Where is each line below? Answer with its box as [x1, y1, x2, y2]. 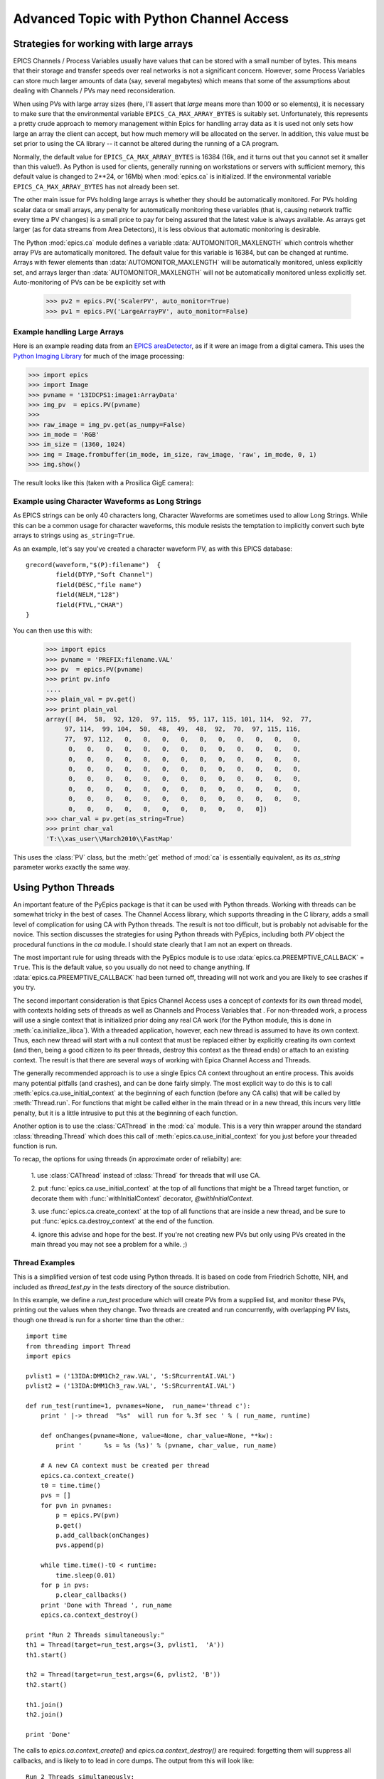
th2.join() [26, 1711, 64, 1719]
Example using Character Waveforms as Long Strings [13, 497, 202, 507]
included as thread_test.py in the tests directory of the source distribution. [13, 1282, 230, 1291]
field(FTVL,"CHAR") [55, 601, 124, 608]
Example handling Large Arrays [13, 327, 124, 337]
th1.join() [26, 1701, 64, 1709]
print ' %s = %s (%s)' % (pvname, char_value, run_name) [55, 1442, 277, 1450]
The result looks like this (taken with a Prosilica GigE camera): [13, 479, 194, 487]
